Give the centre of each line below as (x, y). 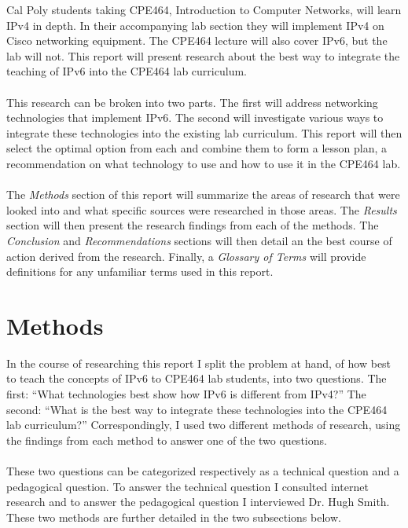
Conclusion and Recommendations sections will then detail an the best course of (199, 240)
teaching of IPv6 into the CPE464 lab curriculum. (127, 71)
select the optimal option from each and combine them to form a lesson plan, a (197, 148)
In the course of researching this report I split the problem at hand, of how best (199, 363)
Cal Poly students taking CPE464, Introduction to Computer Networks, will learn (204, 9)
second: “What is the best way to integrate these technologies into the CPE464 (197, 409)
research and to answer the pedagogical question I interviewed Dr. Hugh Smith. (198, 502)
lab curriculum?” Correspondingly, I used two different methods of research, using (204, 425)
